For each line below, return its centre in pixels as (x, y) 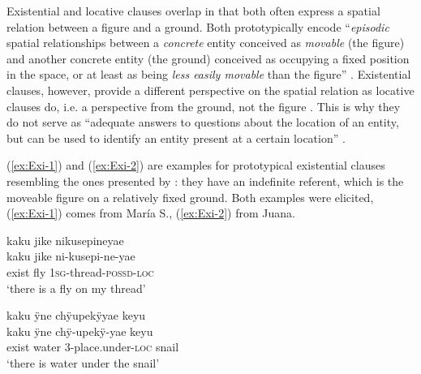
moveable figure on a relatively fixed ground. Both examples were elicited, (190, 197)
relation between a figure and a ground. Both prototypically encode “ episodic (198, 26)
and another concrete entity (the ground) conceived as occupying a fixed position (208, 58)
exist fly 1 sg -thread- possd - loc (80, 271)
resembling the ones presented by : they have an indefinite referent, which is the (205, 181)
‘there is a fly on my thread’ (76, 288)
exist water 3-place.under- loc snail (93, 347)
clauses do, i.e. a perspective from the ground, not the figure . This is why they (204, 106)
